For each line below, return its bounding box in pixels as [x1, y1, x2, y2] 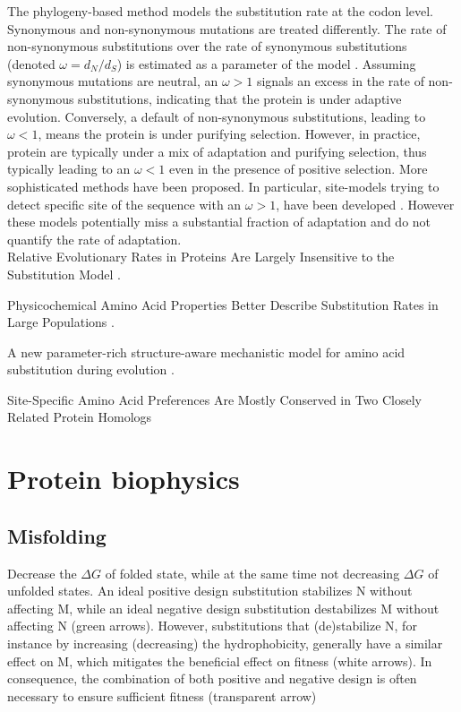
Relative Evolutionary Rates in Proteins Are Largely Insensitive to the [7, 247, 395, 266]
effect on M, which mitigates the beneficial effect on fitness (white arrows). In [7, 651, 432, 670]
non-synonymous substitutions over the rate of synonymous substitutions [7, 37, 407, 56]
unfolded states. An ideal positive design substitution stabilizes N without [7, 581, 413, 600]
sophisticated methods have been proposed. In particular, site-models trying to [7, 176, 440, 195]
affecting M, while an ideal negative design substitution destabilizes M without [7, 598, 440, 617]
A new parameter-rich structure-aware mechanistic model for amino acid [7, 342, 406, 361]
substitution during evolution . [7, 360, 175, 379]
